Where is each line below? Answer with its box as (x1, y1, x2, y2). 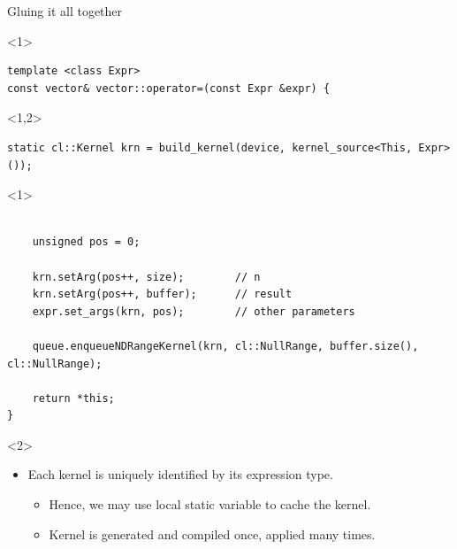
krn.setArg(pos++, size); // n (32, 270, 261, 283)
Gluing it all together (7, 2, 123, 19)
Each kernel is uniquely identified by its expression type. (27, 465, 333, 483)
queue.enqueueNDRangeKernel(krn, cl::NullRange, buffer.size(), (32, 339, 419, 352)
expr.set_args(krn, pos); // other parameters (32, 305, 355, 318)
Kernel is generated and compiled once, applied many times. (49, 524, 376, 543)
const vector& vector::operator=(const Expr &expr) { (7, 81, 331, 95)
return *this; (32, 391, 115, 405)
